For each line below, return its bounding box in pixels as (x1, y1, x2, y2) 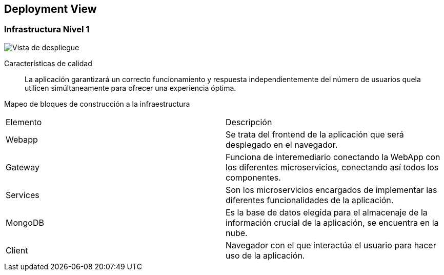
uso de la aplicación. (226, 250, 305, 261)
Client (6, 245, 28, 256)
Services (6, 189, 39, 200)
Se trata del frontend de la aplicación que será (226, 129, 404, 140)
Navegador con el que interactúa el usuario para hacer (226, 240, 436, 250)
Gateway (6, 162, 39, 172)
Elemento (6, 116, 42, 127)
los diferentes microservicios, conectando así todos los (226, 162, 439, 172)
